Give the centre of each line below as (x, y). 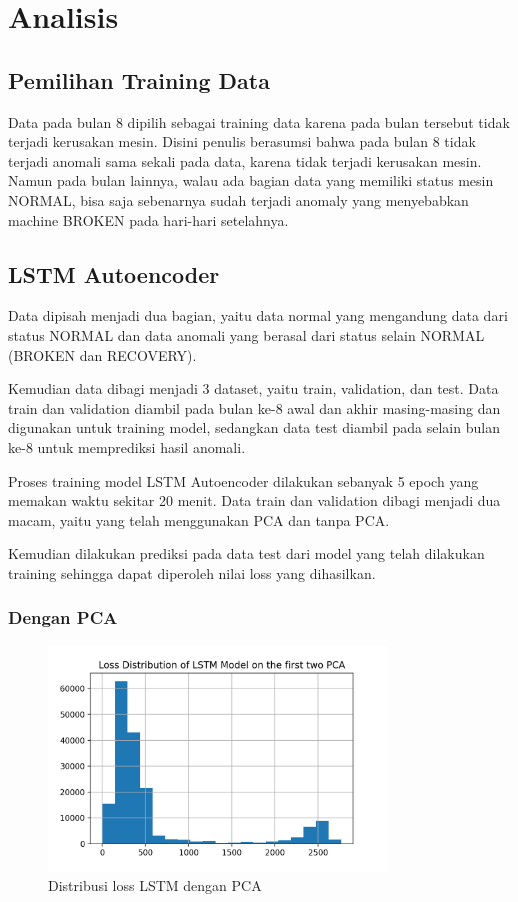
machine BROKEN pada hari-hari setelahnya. (148, 219)
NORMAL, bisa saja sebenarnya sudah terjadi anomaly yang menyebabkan (238, 199)
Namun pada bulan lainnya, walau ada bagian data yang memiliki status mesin (251, 180)
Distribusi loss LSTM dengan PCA (155, 885)
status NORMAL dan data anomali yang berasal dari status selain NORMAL (246, 334)
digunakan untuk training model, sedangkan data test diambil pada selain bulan (254, 427)
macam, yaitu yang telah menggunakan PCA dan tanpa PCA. (199, 519)
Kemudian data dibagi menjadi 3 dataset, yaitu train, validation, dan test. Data (253, 388)
